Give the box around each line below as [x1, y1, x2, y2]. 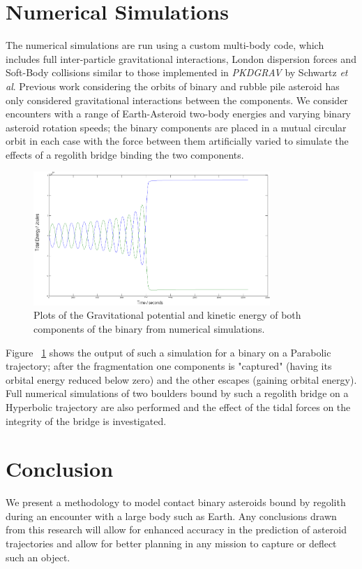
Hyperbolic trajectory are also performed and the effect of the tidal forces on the [6, 399, 351, 414]
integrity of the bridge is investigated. [6, 413, 167, 428]
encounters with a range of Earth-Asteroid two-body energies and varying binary [6, 106, 352, 121]
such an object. [6, 549, 70, 564]
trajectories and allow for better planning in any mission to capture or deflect [6, 536, 337, 551]
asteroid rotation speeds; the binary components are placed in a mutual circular [6, 120, 347, 134]
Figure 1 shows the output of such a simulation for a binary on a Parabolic [6, 345, 331, 359]
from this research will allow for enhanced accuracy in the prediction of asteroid [6, 522, 347, 537]
